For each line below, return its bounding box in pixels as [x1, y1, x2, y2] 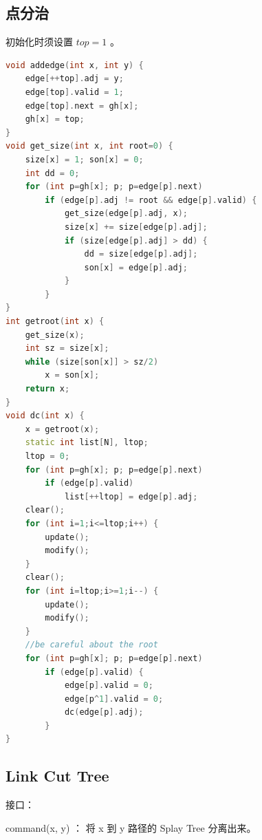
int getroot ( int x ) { [6, 316, 105, 327]
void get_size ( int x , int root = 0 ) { [6, 141, 173, 151]
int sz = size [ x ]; [25, 343, 109, 354]
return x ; [25, 384, 70, 394]
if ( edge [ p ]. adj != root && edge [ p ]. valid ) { [45, 195, 257, 205]
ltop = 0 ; [25, 451, 70, 462]
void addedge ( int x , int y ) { [6, 60, 144, 70]
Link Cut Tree [6, 765, 109, 786]
